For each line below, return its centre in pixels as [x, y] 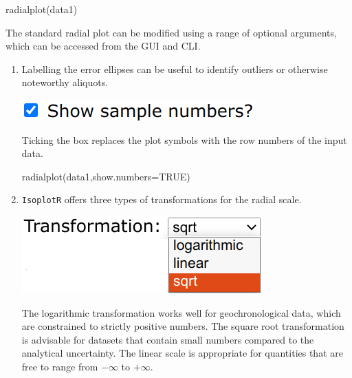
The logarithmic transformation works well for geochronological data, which [181, 312]
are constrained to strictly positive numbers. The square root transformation [183, 326]
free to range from [60, 366]
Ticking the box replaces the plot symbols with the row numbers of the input [184, 139]
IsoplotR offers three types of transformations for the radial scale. [162, 199]
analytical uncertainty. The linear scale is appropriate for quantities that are [182, 353]
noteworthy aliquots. [65, 82]
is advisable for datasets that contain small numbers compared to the [168, 339]
